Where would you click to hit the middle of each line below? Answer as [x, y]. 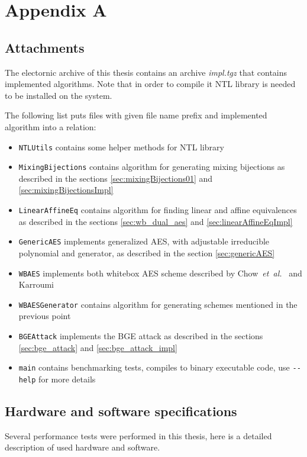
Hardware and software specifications [121, 411]
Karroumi [36, 284]
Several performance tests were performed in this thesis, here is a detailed [138, 435]
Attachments [45, 47]
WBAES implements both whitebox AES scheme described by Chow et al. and [160, 273]
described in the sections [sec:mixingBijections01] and [116, 178]
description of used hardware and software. [83, 447]
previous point [45, 316]
